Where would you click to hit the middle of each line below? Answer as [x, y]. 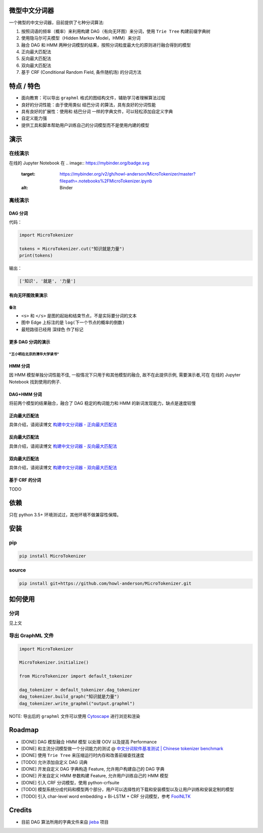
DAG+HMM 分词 [26, 394]
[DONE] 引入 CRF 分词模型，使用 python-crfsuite [70, 782]
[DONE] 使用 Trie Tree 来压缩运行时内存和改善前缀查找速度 [83, 755]
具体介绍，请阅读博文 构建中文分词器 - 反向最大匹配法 [63, 446]
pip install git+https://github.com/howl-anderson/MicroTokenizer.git [105, 584]
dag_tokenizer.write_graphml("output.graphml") [77, 703]
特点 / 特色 [25, 86]
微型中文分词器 [31, 10]
